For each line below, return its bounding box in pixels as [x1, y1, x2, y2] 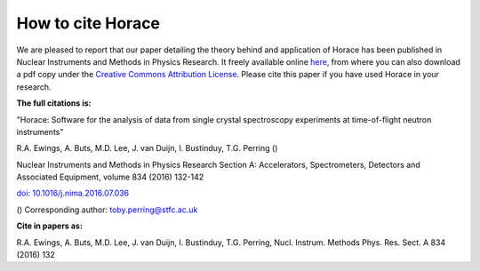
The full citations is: [16, 98, 92, 108]
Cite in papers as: [16, 220, 84, 231]
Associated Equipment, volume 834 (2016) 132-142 [16, 171, 204, 182]
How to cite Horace [16, 13, 160, 33]
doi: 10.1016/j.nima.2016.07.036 [16, 187, 130, 199]
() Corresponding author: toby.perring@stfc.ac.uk [16, 204, 198, 215]
